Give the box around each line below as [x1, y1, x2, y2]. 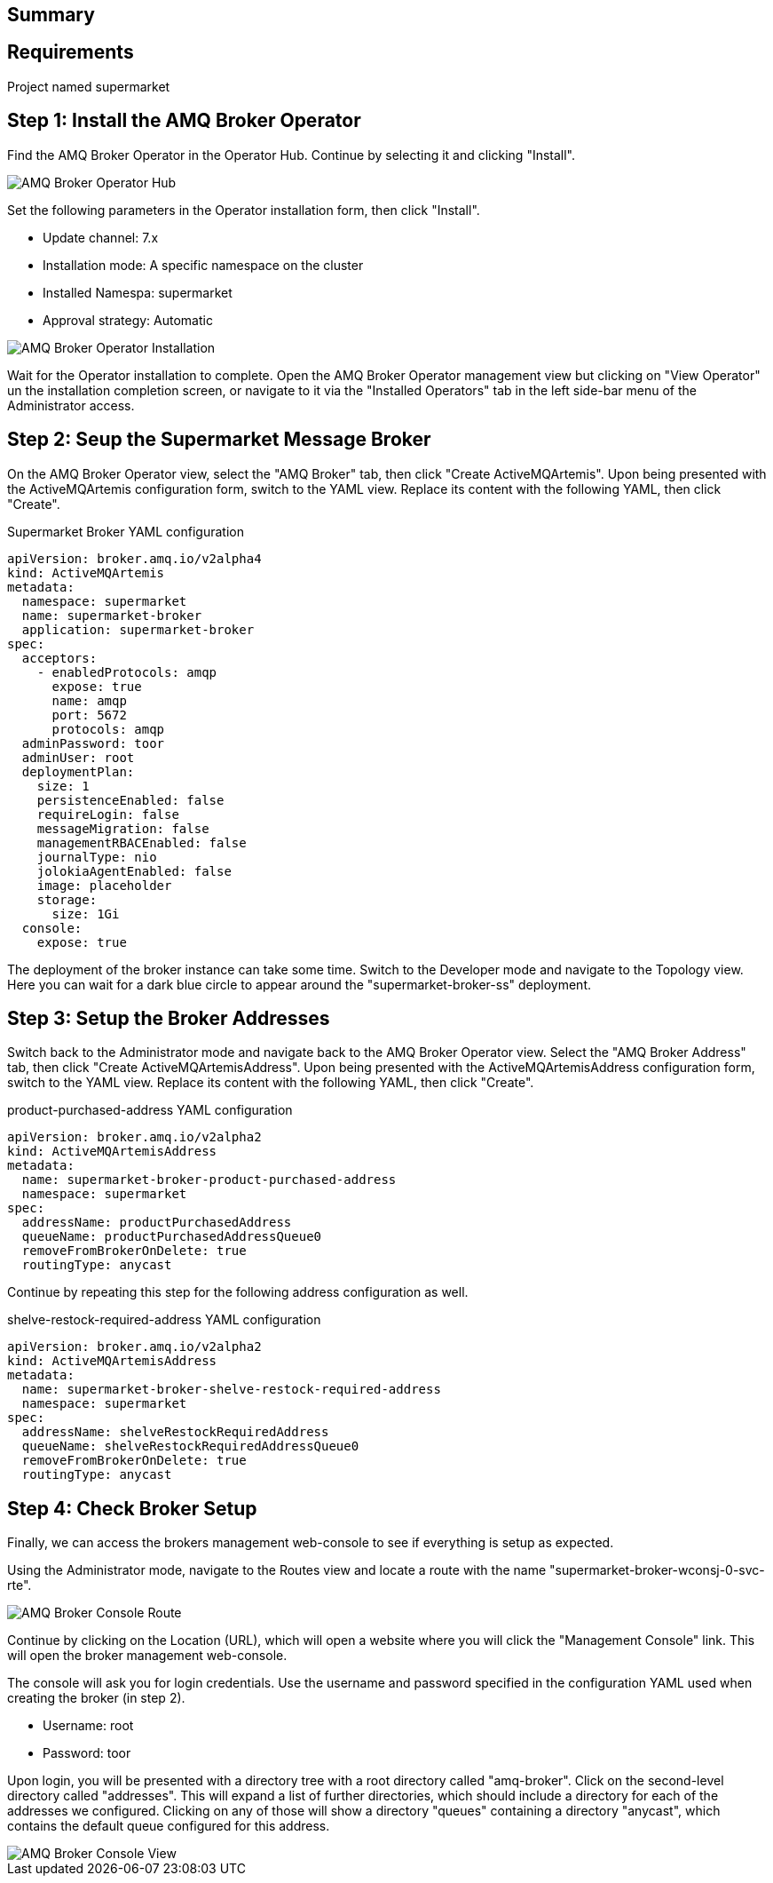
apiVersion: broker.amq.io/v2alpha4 [7, 551, 262, 566]
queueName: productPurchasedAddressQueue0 [21, 1229, 322, 1244]
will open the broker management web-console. [7, 1648, 288, 1664]
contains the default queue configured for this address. [7, 1818, 330, 1834]
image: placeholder [36, 878, 172, 893]
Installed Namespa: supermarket [43, 284, 233, 300]
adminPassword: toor [21, 735, 165, 751]
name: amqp [51, 693, 127, 708]
